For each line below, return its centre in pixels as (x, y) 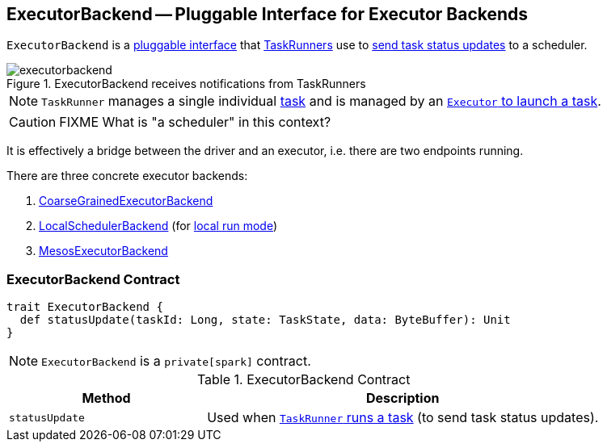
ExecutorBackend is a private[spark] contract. (176, 361)
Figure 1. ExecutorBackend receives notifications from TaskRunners (186, 84)
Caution (33, 122)
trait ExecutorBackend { (85, 307)
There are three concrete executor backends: (127, 176)
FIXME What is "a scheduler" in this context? (195, 122)
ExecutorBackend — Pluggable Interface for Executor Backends (268, 14)
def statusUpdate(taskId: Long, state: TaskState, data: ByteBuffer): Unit (265, 320)
